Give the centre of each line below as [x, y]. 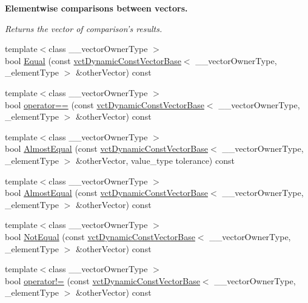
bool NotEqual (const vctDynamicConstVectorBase [100, 236]
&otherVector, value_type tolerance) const [155, 160]
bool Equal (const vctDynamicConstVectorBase [93, 60]
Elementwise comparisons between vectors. [96, 8]
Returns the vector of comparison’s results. [84, 28]
